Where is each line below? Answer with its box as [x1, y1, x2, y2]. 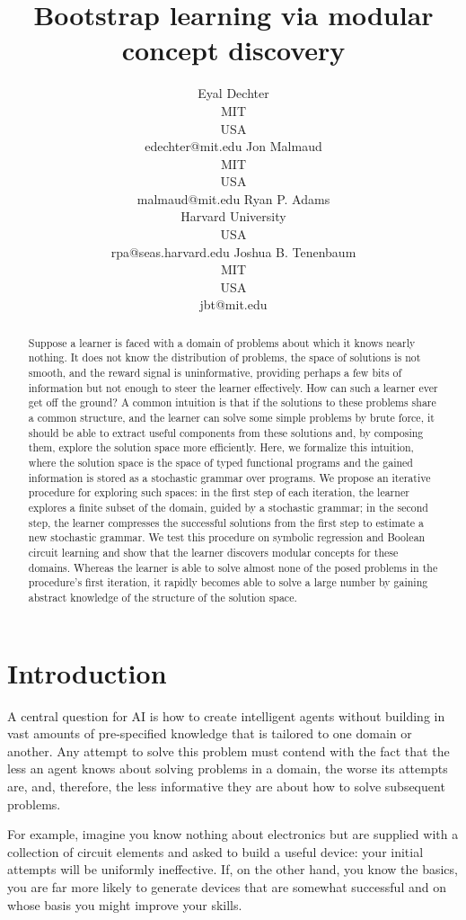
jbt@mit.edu [199, 295, 268, 314]
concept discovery [121, 31, 346, 68]
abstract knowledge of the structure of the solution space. [28, 589, 297, 604]
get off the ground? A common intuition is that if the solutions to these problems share [28, 395, 436, 410]
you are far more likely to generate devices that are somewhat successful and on [7, 877, 446, 896]
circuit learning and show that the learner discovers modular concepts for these [28, 545, 399, 560]
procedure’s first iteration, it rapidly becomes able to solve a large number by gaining [28, 575, 428, 590]
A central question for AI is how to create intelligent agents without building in [7, 706, 445, 725]
